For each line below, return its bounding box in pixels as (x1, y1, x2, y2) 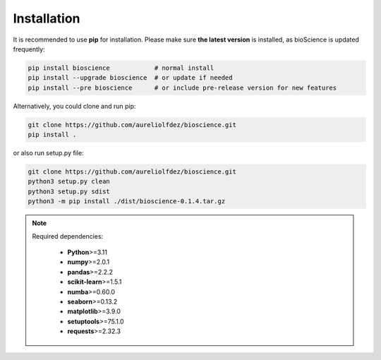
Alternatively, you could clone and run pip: (13, 102, 136, 110)
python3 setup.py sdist (28, 187, 111, 196)
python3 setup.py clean (28, 177, 111, 186)
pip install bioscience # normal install (28, 64, 214, 72)
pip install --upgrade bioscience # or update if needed (28, 74, 233, 82)
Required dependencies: (32, 232, 104, 240)
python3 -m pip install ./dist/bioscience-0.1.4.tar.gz (28, 198, 226, 205)
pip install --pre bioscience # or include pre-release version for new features (28, 83, 337, 92)
